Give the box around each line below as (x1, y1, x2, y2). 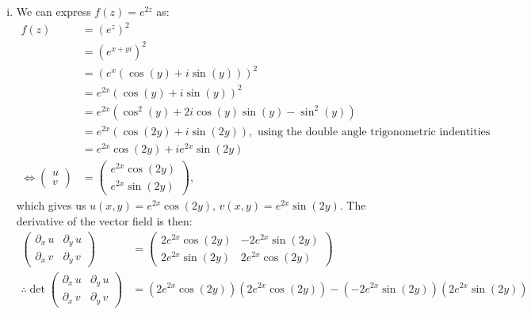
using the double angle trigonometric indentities (257, 126, 491, 138)
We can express (16, 3, 91, 19)
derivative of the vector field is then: (16, 212, 193, 229)
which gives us (16, 197, 86, 214)
